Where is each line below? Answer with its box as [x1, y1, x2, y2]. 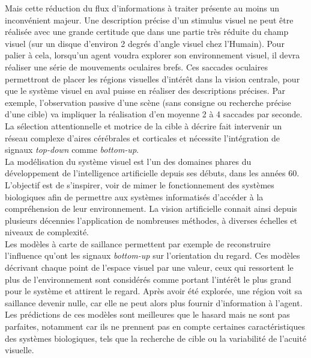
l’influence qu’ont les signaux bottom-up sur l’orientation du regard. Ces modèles [5, 249, 300, 262]
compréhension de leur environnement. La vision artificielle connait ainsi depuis [5, 202, 297, 215]
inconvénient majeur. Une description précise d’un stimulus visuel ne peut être [5, 13, 294, 26]
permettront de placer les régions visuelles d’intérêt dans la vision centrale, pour [5, 72, 300, 85]
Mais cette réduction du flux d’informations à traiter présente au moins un [5, 2, 280, 14]
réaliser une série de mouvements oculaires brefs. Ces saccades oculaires [5, 60, 268, 73]
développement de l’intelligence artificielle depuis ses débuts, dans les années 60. [5, 167, 300, 179]
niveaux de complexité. [5, 226, 89, 238]
